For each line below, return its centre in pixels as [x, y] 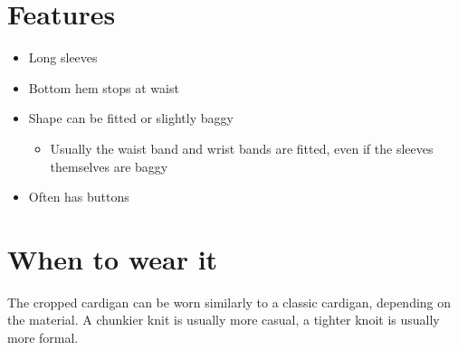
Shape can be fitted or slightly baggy [131, 118]
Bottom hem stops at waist [104, 87]
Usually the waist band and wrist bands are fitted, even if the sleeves [242, 148]
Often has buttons [79, 197]
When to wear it [113, 258]
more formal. [43, 337]
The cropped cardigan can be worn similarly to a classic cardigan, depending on [229, 302]
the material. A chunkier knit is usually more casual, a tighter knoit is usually [224, 320]
